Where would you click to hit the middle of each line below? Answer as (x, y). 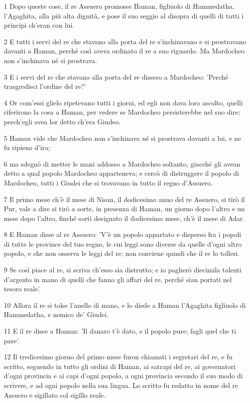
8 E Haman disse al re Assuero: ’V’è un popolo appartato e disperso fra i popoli (123, 234)
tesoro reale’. (22, 289)
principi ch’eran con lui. (39, 25)
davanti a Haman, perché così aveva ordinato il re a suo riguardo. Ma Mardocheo (124, 51)
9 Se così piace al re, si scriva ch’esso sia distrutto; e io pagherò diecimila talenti (123, 270)
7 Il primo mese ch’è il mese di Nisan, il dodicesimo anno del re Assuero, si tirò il (125, 199)
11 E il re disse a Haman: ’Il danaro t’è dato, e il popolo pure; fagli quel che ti (120, 331)
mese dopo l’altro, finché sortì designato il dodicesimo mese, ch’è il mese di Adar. (124, 218)
